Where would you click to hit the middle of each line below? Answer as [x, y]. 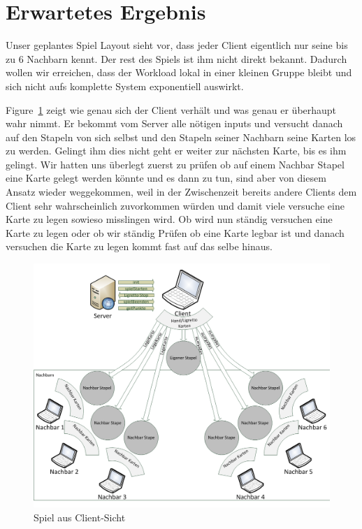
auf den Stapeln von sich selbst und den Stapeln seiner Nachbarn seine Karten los [181, 137]
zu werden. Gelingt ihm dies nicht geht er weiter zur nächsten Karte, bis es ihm [176, 151]
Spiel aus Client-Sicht [80, 517]
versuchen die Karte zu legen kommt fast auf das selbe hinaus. [139, 246]
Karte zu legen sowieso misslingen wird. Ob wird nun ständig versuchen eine [169, 219]
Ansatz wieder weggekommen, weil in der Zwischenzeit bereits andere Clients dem [181, 192]
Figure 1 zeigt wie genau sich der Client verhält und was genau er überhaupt [171, 109]
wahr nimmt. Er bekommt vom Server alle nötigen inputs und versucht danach [174, 123]
